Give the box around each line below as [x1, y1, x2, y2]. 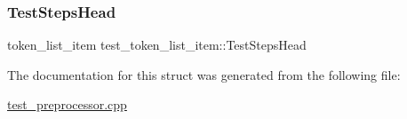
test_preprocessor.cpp [7, 95, 127, 114]
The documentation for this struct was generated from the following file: [7, 65, 401, 83]
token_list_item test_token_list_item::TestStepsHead [7, 36, 307, 54]
